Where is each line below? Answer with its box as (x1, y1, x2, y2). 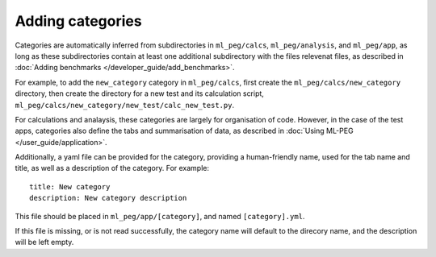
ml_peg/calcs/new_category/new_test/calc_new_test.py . (15, 100, 234, 110)
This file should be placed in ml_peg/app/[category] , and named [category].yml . (15, 211, 305, 221)
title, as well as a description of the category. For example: (15, 164, 210, 173)
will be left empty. (15, 238, 74, 247)
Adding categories (15, 12, 142, 30)
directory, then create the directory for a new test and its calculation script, (15, 89, 264, 98)
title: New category (29, 182, 111, 191)
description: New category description (29, 193, 187, 203)
